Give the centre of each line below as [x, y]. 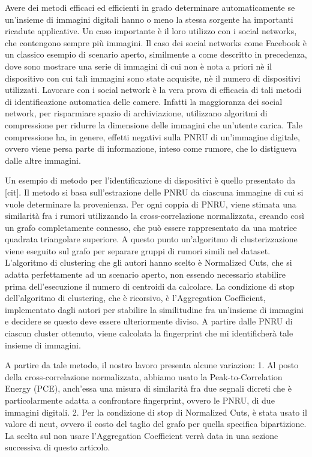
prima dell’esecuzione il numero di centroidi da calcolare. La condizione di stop [150, 286]
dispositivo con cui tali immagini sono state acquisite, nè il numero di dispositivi [153, 78]
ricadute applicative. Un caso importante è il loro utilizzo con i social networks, [151, 31]
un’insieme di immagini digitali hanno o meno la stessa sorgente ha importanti [149, 19]
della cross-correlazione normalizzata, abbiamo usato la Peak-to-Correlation [144, 376]
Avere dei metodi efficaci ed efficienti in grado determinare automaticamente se [150, 7]
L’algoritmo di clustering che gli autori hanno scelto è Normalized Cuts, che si [148, 262]
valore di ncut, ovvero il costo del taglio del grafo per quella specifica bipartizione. [156, 424]
